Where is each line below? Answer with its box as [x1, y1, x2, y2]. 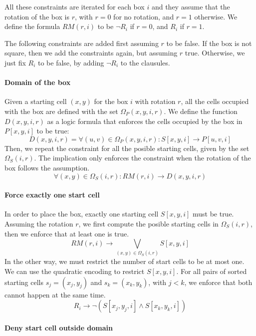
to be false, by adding [38, 57, 104, 67]
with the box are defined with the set [4, 105, 118, 116]
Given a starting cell [4, 96, 67, 106]
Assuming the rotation [4, 218, 73, 228]
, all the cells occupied [181, 96, 249, 106]
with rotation [135, 96, 176, 106]
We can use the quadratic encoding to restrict [4, 266, 145, 276]
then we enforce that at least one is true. [4, 228, 129, 238]
